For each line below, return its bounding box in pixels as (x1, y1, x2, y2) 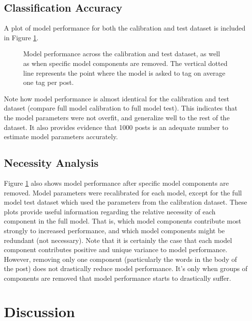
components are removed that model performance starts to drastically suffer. (4, 273, 231, 283)
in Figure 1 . (4, 32, 39, 42)
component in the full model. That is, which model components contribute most (4, 216, 241, 226)
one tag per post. (23, 77, 74, 87)
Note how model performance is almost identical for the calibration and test (4, 93, 229, 103)
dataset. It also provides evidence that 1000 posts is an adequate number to (4, 122, 228, 132)
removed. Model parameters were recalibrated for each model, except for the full (4, 187, 242, 197)
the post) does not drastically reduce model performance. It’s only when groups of (4, 263, 248, 273)
